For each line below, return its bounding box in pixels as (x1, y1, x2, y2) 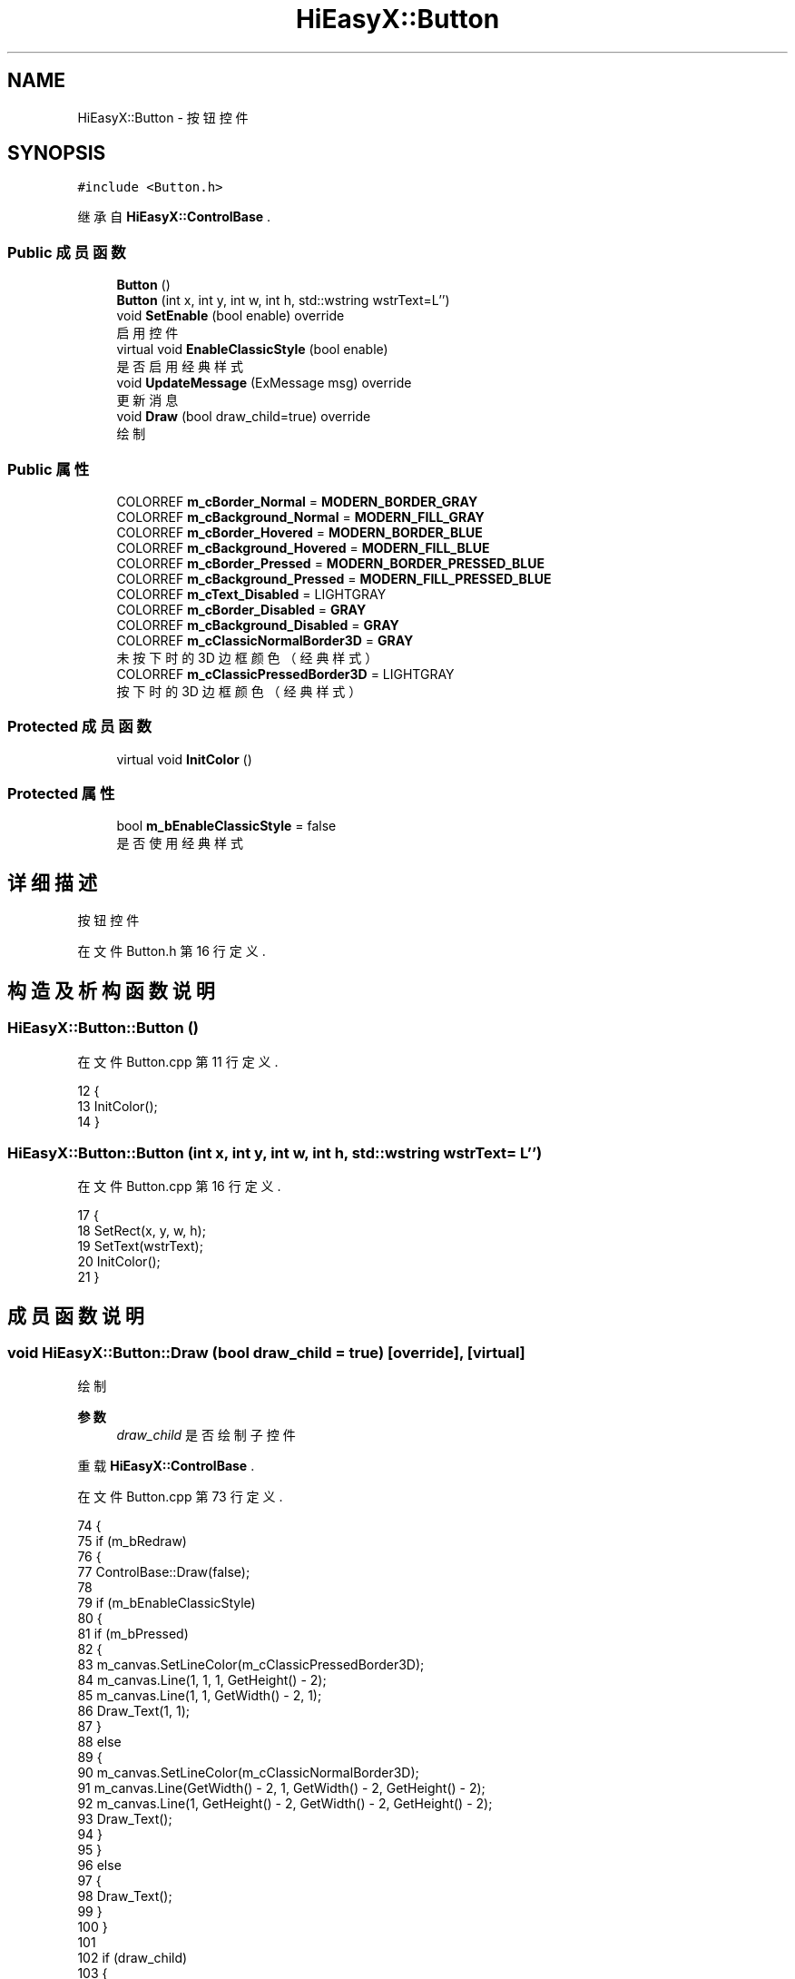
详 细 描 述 (7, 871, 97, 894)
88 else (77, 1734, 122, 1750)
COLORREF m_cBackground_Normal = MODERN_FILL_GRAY (116, 508, 485, 525)
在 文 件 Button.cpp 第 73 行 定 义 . (77, 1489, 283, 1505)
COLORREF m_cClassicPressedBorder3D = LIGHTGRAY (116, 665, 455, 682)
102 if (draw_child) (77, 1950, 188, 1966)
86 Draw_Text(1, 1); (77, 1703, 191, 1719)
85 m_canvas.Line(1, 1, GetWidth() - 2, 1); (77, 1688, 322, 1704)
